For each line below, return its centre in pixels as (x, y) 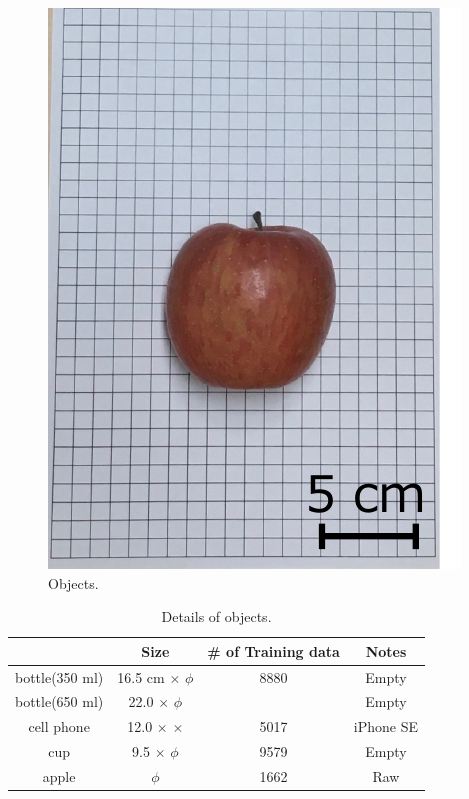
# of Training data (273, 650)
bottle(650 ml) (59, 701)
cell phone (59, 726)
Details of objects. (216, 616)
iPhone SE (386, 726)
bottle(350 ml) (59, 676)
